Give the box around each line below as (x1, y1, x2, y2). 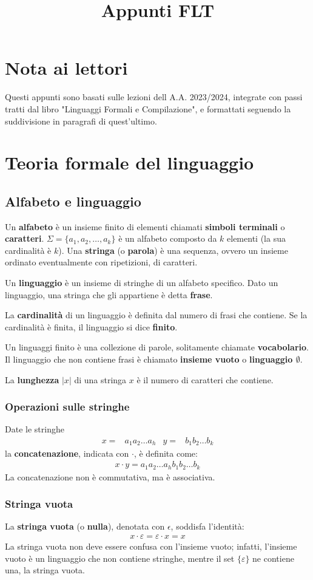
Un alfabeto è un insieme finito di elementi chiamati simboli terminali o (5, 220, 285, 233)
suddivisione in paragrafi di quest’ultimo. (5, 114, 157, 127)
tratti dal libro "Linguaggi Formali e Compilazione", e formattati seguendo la (5, 102, 291, 115)
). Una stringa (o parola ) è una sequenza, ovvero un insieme (58, 244, 288, 256)
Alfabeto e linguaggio (5, 191, 141, 210)
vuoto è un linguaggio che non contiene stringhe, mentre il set (5, 551, 235, 564)
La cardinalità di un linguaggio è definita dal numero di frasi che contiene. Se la (5, 309, 308, 321)
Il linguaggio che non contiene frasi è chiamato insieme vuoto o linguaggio (5, 353, 293, 366)
